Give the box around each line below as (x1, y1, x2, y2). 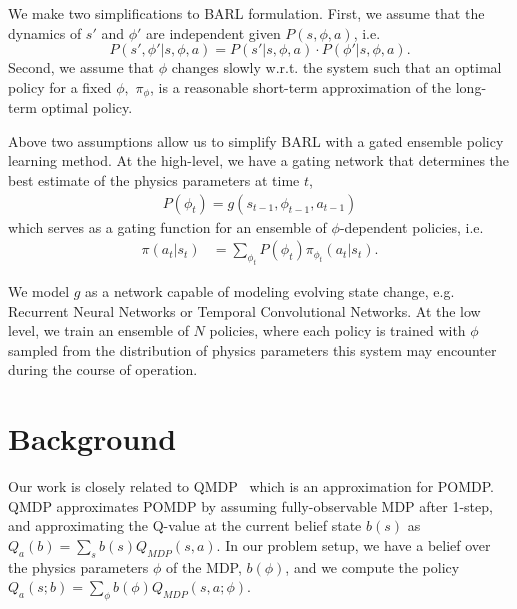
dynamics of (8, 22, 82, 43)
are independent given (146, 22, 281, 43)
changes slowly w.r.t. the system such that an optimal (171, 57, 502, 78)
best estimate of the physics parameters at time (8, 170, 300, 191)
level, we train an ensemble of (8, 320, 189, 341)
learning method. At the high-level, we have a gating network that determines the (8, 150, 510, 171)
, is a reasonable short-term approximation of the (150, 76, 452, 97)
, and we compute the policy (285, 556, 460, 577)
